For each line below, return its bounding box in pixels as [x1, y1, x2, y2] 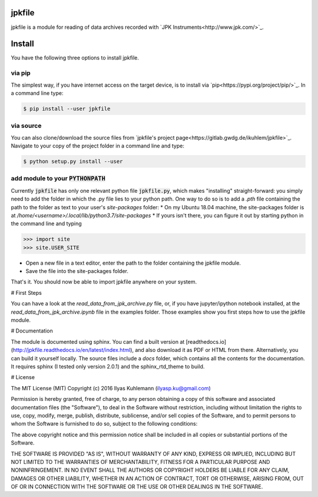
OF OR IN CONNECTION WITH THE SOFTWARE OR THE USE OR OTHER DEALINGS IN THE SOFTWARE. [11, 483, 263, 491]
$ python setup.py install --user [23, 158, 123, 165]
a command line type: [11, 89, 64, 97]
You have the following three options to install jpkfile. [11, 54, 140, 61]
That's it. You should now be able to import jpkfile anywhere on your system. [11, 278, 197, 285]
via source [11, 121, 42, 130]
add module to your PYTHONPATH [11, 175, 106, 183]
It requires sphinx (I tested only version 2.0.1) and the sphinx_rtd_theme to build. [11, 363, 205, 370]
